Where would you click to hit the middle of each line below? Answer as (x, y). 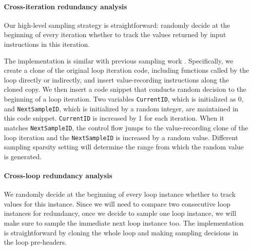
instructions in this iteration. (47, 44)
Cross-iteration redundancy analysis (66, 6)
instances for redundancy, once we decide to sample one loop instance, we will (120, 213)
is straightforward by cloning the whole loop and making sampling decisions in (121, 232)
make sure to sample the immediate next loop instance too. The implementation (124, 223)
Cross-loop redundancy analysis (58, 176)
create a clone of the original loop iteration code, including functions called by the (126, 70)
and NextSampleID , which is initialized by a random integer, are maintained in (121, 108)
